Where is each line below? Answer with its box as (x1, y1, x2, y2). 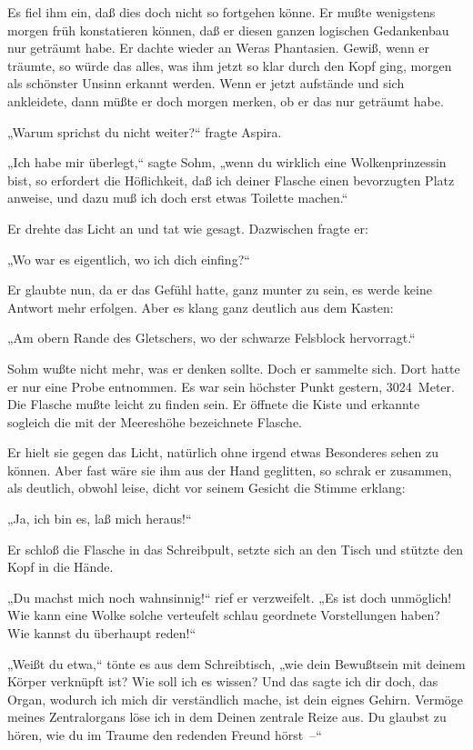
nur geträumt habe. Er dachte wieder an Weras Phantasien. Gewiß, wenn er (7, 38, 430, 57)
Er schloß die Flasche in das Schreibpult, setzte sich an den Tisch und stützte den (7, 539, 464, 558)
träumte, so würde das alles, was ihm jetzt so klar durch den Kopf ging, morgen (7, 55, 452, 75)
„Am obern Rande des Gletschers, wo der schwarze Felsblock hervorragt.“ (7, 328, 416, 347)
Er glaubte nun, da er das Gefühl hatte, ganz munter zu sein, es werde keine (7, 280, 432, 299)
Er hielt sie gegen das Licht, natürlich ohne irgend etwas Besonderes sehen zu (7, 443, 439, 462)
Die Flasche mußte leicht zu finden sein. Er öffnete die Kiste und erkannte (7, 395, 420, 414)
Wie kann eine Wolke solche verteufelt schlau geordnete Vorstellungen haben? (7, 605, 440, 625)
